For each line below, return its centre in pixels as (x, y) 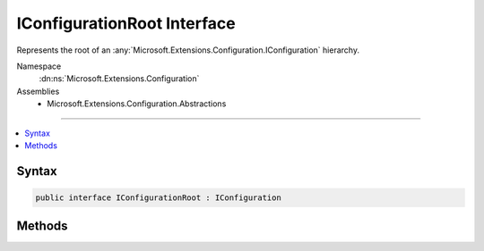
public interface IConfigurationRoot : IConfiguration (158, 197)
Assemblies (38, 91)
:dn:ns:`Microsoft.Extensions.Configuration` (119, 79)
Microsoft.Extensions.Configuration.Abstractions (137, 104)
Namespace (39, 66)
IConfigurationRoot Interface (126, 23)
